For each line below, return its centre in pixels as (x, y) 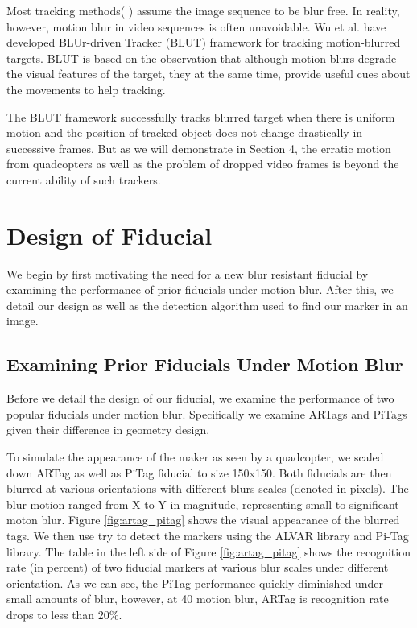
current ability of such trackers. (84, 179)
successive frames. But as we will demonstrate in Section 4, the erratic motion (199, 148)
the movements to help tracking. (86, 89)
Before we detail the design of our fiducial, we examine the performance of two (200, 398)
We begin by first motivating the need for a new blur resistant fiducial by (188, 273)
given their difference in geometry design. (108, 430)
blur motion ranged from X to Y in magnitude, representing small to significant (203, 504)
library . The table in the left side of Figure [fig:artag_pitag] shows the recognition (208, 551)
